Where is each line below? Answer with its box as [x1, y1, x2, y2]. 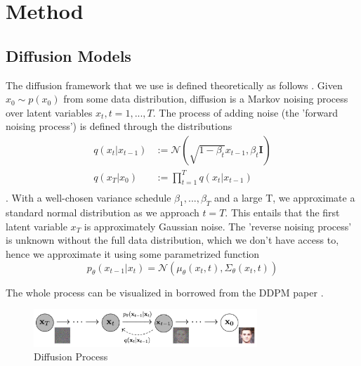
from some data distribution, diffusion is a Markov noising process [63, 91, 348, 106]
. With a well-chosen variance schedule [6, 190, 171, 205]
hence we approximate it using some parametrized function [6, 246, 260, 261]
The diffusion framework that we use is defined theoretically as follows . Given [6, 77, 343, 92]
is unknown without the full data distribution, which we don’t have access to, [6, 233, 339, 247]
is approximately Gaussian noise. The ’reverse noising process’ [84, 218, 352, 233]
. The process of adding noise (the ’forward [152, 105, 339, 119]
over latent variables [6, 105, 93, 119]
